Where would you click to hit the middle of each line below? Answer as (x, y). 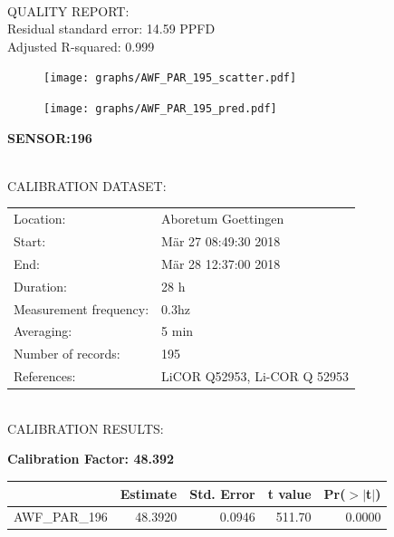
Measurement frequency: (82, 308)
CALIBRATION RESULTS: (86, 428)
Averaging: (43, 331)
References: (45, 376)
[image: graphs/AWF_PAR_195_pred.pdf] (160, 109)
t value (289, 493)
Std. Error (222, 493)
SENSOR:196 (50, 137)
